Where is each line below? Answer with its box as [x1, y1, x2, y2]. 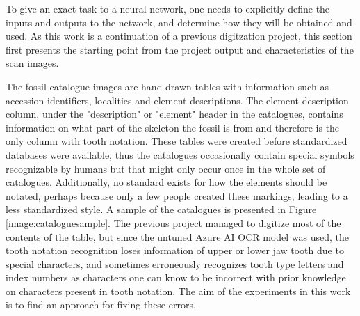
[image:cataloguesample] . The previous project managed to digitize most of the [6, 215, 341, 230]
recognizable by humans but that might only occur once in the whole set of [6, 161, 326, 175]
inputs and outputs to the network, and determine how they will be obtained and [6, 15, 352, 29]
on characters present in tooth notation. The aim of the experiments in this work [6, 283, 351, 298]
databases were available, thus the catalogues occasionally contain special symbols [6, 147, 354, 161]
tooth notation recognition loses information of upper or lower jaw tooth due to [6, 243, 344, 258]
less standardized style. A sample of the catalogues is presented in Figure [6, 202, 317, 216]
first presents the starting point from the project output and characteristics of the [6, 42, 354, 56]
